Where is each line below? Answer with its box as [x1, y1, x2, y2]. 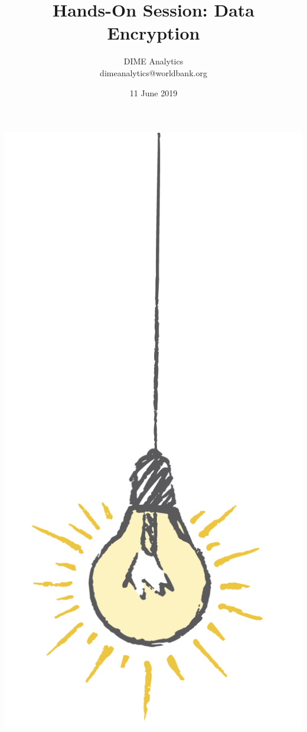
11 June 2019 [129, 86, 178, 99]
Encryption [107, 21, 200, 45]
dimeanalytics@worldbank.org [100, 66, 207, 79]
